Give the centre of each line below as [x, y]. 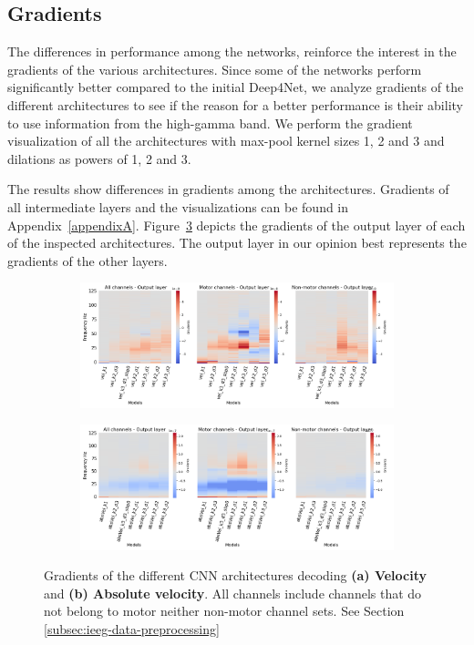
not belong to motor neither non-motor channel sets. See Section [224, 611]
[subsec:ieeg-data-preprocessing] [132, 629]
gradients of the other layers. [88, 260]
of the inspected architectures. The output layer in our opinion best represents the [237, 243]
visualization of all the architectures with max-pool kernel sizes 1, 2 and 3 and [226, 141]
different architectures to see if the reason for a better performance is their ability [235, 104]
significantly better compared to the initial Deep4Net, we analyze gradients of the [236, 87]
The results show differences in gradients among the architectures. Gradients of [228, 189]
